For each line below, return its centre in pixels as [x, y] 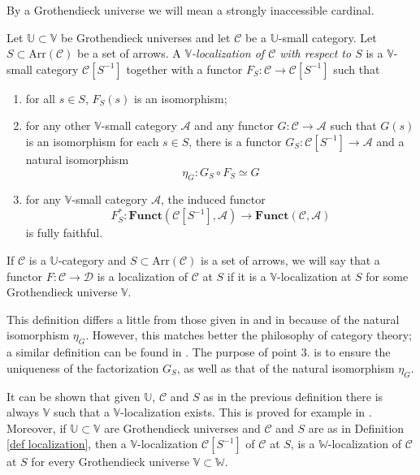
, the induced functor [213, 199]
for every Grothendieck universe [110, 462]
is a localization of [142, 276]
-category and [92, 260]
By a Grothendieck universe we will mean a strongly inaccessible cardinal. [191, 10]
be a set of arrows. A [129, 53]
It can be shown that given [74, 396]
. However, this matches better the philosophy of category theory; [249, 335]
